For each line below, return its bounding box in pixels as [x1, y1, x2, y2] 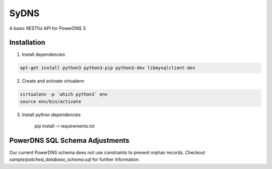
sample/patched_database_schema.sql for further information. [9, 156, 141, 162]
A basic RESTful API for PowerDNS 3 [9, 25, 86, 31]
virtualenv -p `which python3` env [20, 91, 108, 97]
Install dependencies [22, 51, 65, 58]
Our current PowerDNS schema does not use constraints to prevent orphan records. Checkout [9, 149, 206, 156]
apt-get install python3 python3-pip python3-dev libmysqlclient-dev [20, 65, 195, 71]
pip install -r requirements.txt [34, 123, 95, 129]
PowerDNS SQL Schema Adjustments [9, 136, 129, 145]
